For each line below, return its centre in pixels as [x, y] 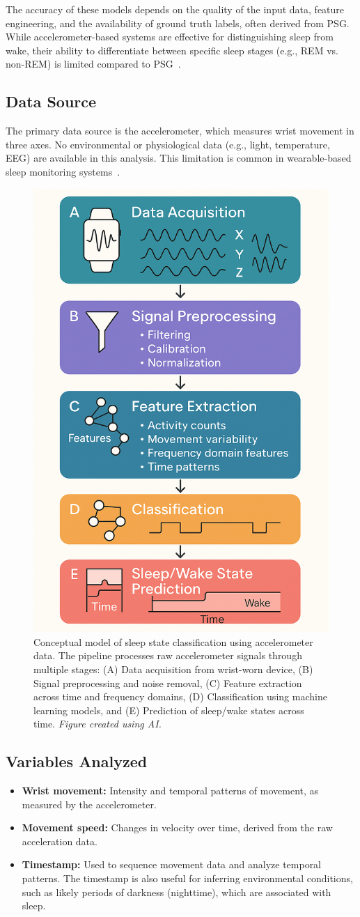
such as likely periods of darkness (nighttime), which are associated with [177, 892]
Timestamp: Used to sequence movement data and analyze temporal [172, 864]
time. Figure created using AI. [97, 724]
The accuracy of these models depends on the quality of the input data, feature [175, 9]
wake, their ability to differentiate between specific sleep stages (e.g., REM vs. [172, 50]
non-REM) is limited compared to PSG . [93, 64]
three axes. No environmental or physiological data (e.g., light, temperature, [168, 144]
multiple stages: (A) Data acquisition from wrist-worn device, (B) [173, 669]
